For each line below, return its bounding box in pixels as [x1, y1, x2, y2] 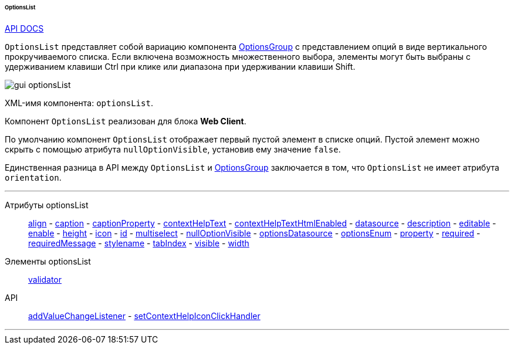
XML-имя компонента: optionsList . [5, 97, 153, 108]
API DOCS [5, 23, 44, 33]
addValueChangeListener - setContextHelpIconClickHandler [28, 310, 261, 321]
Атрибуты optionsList [5, 199, 89, 210]
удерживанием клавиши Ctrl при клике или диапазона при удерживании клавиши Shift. [5, 61, 356, 72]
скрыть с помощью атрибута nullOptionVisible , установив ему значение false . [5, 144, 341, 154]
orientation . [5, 172, 62, 182]
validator [28, 274, 62, 284]
